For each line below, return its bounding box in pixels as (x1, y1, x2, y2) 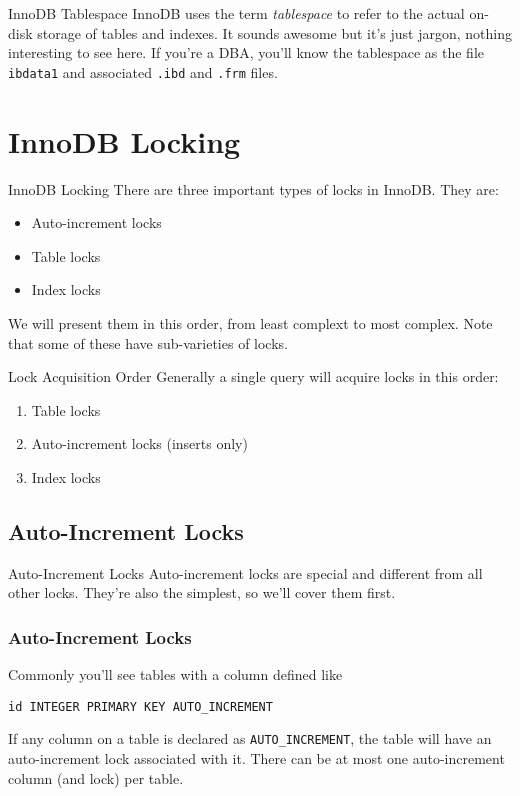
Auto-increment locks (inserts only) (31, 433, 248, 454)
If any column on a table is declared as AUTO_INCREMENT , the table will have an (8, 728, 492, 749)
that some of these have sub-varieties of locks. (8, 332, 288, 353)
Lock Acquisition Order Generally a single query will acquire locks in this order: (8, 366, 499, 387)
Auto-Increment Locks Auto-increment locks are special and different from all (8, 562, 483, 583)
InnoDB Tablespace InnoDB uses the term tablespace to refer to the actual (8, 3, 465, 23)
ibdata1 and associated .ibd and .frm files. (8, 61, 278, 82)
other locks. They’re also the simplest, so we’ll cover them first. (8, 582, 396, 603)
